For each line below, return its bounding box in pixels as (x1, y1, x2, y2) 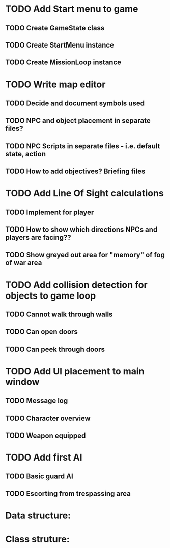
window (5, 376, 40, 388)
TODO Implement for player (5, 208, 94, 216)
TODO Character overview (5, 414, 91, 422)
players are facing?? (5, 233, 71, 242)
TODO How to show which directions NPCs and (5, 225, 158, 234)
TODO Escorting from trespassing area (5, 489, 131, 498)
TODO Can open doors (5, 328, 78, 336)
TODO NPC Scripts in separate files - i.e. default (5, 142, 160, 150)
